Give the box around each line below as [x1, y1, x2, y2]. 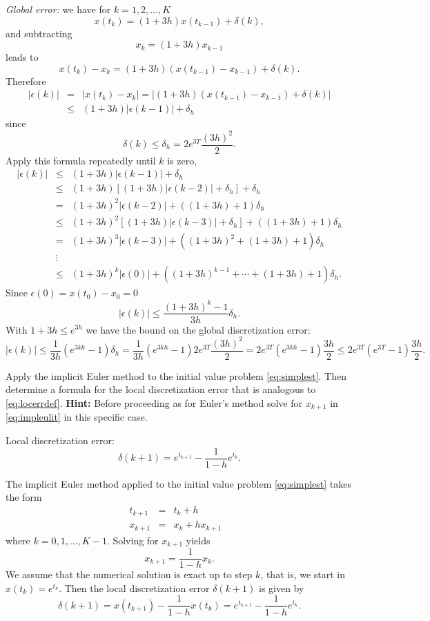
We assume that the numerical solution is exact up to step [6, 567, 253, 582]
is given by [258, 580, 304, 595]
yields [186, 533, 211, 547]
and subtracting [6, 26, 72, 40]
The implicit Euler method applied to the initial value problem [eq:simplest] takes [6, 476, 352, 490]
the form [6, 490, 42, 504]
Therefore [6, 73, 46, 88]
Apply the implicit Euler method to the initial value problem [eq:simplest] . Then [6, 368, 346, 383]
